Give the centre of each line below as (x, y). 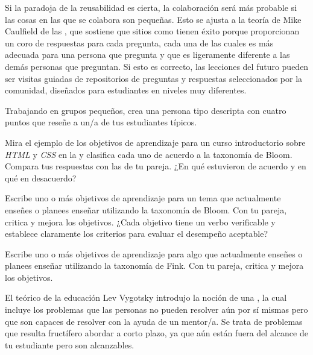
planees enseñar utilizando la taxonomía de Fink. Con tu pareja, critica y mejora (154, 265)
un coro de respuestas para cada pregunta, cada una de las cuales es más (139, 42)
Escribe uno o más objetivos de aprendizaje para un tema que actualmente (143, 198)
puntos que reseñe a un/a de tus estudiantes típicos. (101, 122)
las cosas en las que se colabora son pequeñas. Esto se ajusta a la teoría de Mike (153, 19)
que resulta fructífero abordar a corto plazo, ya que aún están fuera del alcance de (156, 333)
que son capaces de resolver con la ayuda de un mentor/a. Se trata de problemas (154, 321)
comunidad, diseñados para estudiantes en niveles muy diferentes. (126, 90)
